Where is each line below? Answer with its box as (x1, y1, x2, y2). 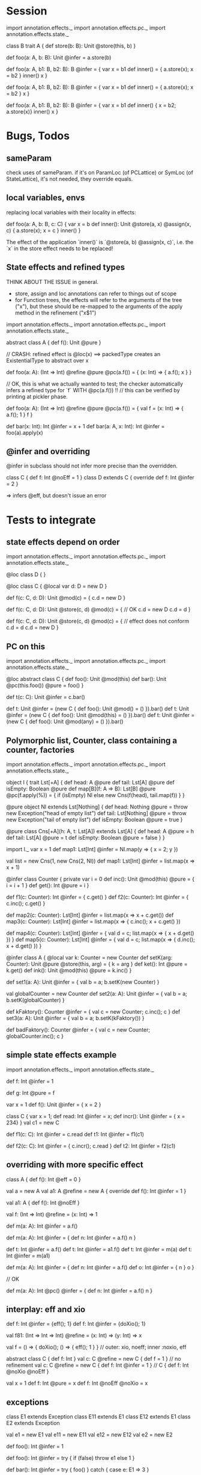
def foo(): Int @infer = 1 (6, 1443, 64, 1450)
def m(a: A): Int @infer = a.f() (6, 1222, 78, 1230)
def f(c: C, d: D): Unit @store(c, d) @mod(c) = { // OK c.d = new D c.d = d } (6, 606, 191, 613)
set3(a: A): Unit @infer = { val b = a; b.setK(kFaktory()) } (6, 1015, 145, 1021)
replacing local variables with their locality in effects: (6, 209, 136, 216)
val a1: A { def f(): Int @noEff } (6, 1199, 80, 1206)
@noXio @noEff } (6, 1368, 49, 1375)
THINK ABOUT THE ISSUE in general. (6, 278, 99, 285)
